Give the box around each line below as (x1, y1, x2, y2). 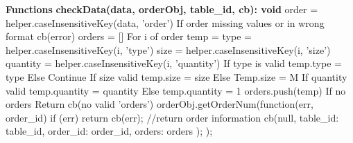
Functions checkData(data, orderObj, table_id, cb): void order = (6, 2, 318, 16)
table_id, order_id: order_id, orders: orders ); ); (6, 124, 213, 138)
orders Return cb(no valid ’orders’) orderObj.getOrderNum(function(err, (6, 97, 313, 111)
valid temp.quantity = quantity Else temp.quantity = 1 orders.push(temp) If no (6, 83, 346, 97)
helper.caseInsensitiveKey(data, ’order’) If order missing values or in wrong (6, 15, 325, 30)
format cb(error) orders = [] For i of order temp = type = (6, 29, 252, 44)
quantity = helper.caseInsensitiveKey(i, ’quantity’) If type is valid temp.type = (6, 56, 342, 70)
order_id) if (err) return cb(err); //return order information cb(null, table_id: (6, 110, 339, 124)
